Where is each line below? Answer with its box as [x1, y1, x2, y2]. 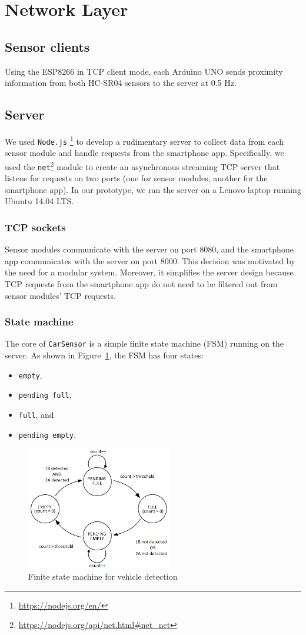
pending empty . [18, 428, 76, 440]
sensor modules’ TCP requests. [5, 289, 116, 301]
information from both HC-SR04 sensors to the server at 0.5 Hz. [5, 77, 237, 89]
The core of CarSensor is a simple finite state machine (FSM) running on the [5, 337, 284, 350]
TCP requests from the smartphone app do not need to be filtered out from [5, 277, 278, 290]
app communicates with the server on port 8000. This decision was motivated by [5, 254, 295, 267]
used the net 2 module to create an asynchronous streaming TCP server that [5, 158, 280, 172]
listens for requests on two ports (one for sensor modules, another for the [5, 172, 268, 184]
